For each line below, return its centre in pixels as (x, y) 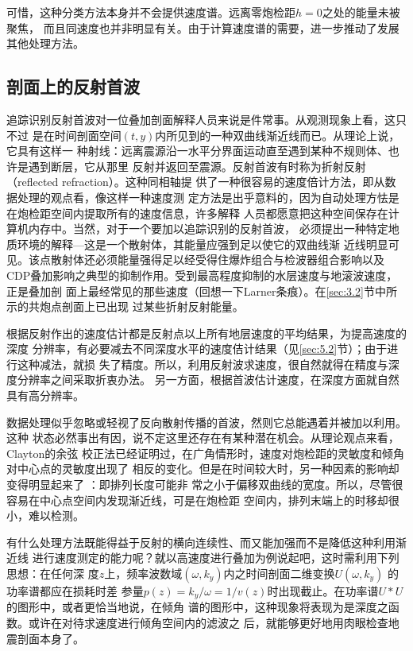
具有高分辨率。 (45, 395)
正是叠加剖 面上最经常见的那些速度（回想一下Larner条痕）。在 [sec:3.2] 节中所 (202, 291)
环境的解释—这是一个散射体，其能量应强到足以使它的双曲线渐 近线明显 (203, 244)
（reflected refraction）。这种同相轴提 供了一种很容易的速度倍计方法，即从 (196, 182)
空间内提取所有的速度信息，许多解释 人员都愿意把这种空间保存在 (219, 213)
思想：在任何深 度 (53, 573)
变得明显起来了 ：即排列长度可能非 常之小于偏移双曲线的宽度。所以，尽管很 (205, 484)
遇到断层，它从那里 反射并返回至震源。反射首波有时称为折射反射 (197, 166)
